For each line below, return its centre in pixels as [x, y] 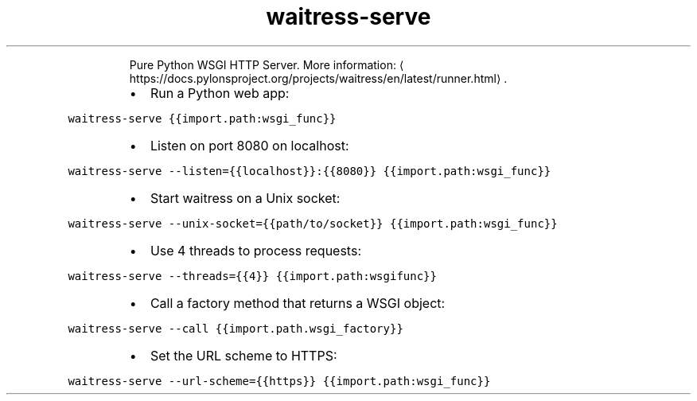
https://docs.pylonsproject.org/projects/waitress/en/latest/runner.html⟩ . [318, 78]
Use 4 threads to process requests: [255, 250]
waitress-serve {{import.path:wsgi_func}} [202, 118]
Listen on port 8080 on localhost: [249, 145]
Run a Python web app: [220, 93]
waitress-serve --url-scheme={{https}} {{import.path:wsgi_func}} [279, 381]
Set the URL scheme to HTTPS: [243, 355]
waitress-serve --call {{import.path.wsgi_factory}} [236, 328]
